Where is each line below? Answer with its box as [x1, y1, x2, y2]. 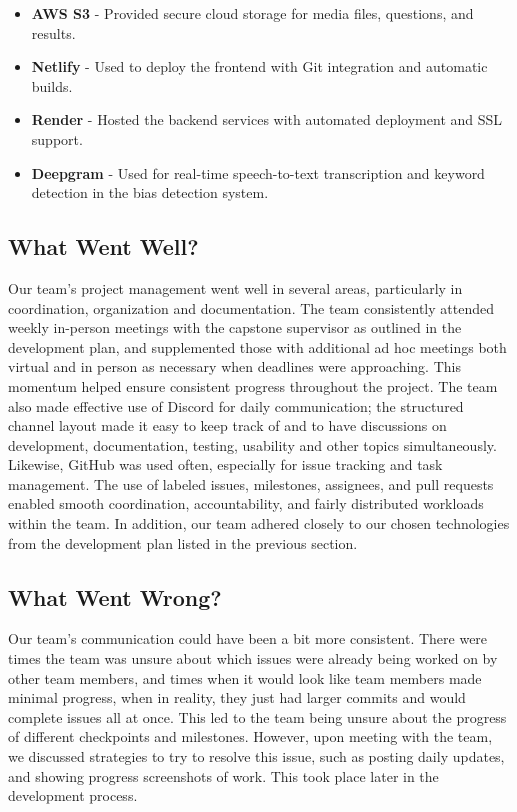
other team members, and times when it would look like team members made [8, 667, 482, 688]
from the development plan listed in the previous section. [8, 532, 358, 553]
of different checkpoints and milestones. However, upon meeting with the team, [8, 726, 493, 747]
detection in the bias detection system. [31, 182, 269, 203]
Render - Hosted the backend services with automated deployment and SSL [31, 109, 503, 130]
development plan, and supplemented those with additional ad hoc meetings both [8, 336, 507, 357]
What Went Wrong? [8, 581, 222, 612]
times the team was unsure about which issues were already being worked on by [8, 648, 498, 669]
